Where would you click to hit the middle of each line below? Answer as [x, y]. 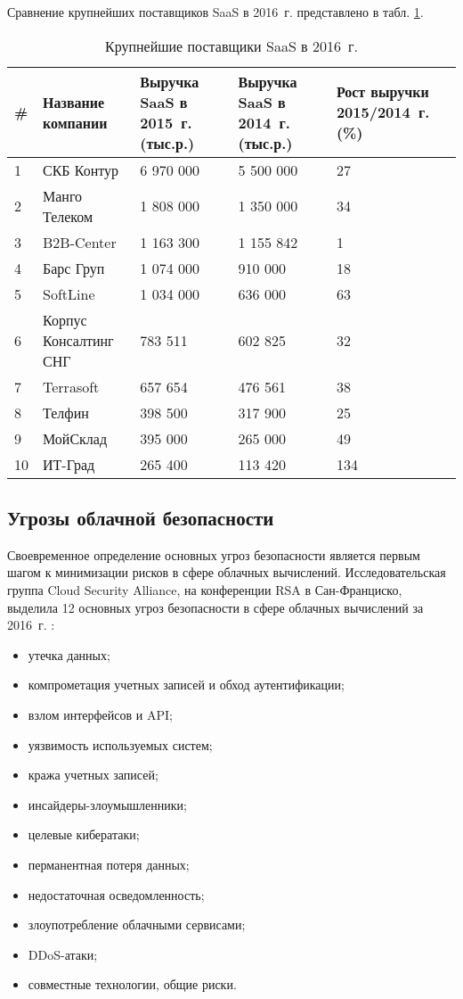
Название [74, 102]
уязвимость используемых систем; [120, 744]
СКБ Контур [81, 169]
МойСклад [75, 438]
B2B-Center [80, 242]
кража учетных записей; [93, 775]
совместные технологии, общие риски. [132, 984]
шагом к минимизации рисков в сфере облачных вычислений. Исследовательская [227, 572]
